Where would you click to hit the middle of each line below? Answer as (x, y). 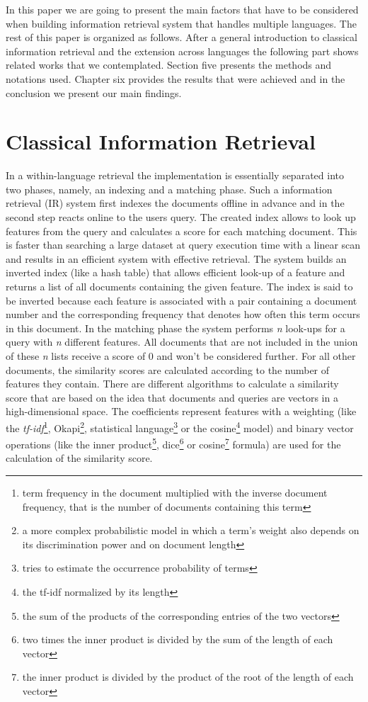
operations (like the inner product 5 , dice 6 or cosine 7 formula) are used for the (173, 443)
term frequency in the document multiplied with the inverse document (175, 493)
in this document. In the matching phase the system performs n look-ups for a (176, 328)
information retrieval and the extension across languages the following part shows (182, 51)
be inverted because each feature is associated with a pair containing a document (182, 300)
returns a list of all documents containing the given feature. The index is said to (179, 287)
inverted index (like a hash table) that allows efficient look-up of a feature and (176, 272)
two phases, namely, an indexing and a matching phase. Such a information (169, 189)
